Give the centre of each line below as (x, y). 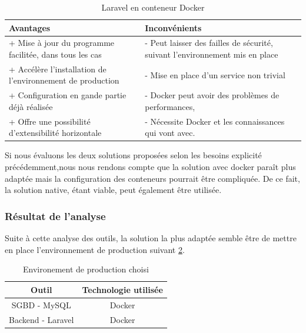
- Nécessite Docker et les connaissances (215, 121)
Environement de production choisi (86, 269)
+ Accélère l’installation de (58, 69)
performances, (170, 106)
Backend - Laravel (41, 319)
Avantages (30, 27)
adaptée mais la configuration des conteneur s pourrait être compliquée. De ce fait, (152, 178)
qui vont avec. (170, 133)
